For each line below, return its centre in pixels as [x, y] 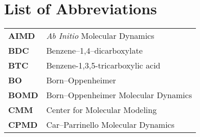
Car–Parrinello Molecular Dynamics [110, 125]
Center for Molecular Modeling [102, 110]
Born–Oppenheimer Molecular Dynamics [119, 95]
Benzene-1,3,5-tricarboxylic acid [103, 65]
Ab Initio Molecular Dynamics [100, 36]
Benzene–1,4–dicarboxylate [94, 51]
